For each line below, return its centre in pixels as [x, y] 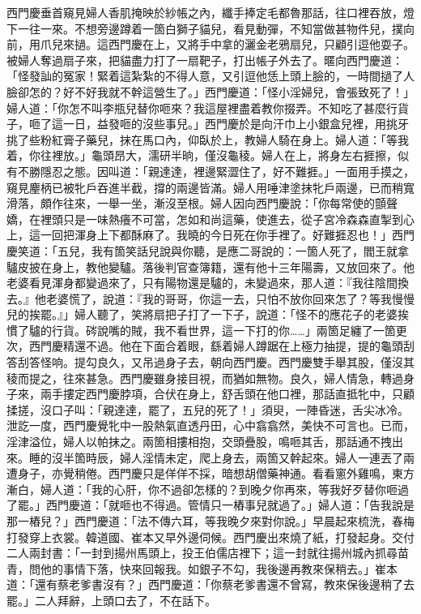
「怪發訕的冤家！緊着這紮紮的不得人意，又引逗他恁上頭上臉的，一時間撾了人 [210, 76]
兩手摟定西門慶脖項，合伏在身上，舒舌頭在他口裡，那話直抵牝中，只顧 [227, 394]
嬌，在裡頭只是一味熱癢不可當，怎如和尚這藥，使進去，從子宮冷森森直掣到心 [210, 219]
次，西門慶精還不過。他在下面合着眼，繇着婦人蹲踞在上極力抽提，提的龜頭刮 [210, 346]
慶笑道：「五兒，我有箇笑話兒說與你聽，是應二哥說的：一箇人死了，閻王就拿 [208, 250]
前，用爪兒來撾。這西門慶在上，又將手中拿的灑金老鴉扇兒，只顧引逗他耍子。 [210, 44]
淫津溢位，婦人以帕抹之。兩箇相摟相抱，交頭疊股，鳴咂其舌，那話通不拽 [199, 442]
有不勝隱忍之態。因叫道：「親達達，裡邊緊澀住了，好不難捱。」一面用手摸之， [210, 171]
